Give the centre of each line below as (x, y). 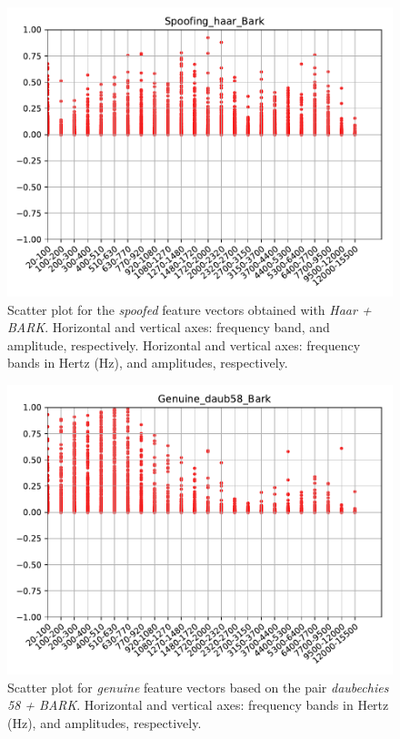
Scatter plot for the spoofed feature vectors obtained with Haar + (190, 309)
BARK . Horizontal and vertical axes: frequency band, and (169, 327)
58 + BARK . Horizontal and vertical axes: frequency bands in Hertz (198, 705)
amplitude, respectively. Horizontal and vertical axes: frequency (184, 344)
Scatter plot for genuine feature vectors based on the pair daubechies (198, 687)
